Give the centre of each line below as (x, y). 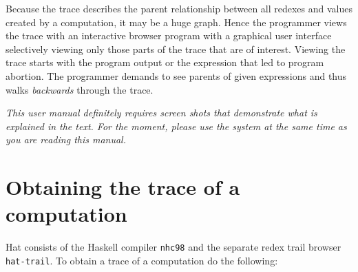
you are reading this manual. (66, 139)
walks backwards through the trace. (80, 89)
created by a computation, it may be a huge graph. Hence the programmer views (176, 22)
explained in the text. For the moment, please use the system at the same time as (176, 126)
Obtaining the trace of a (123, 187)
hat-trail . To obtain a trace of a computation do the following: (142, 260)
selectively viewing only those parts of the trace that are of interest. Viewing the (176, 49)
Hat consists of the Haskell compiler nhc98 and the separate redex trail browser (173, 247)
